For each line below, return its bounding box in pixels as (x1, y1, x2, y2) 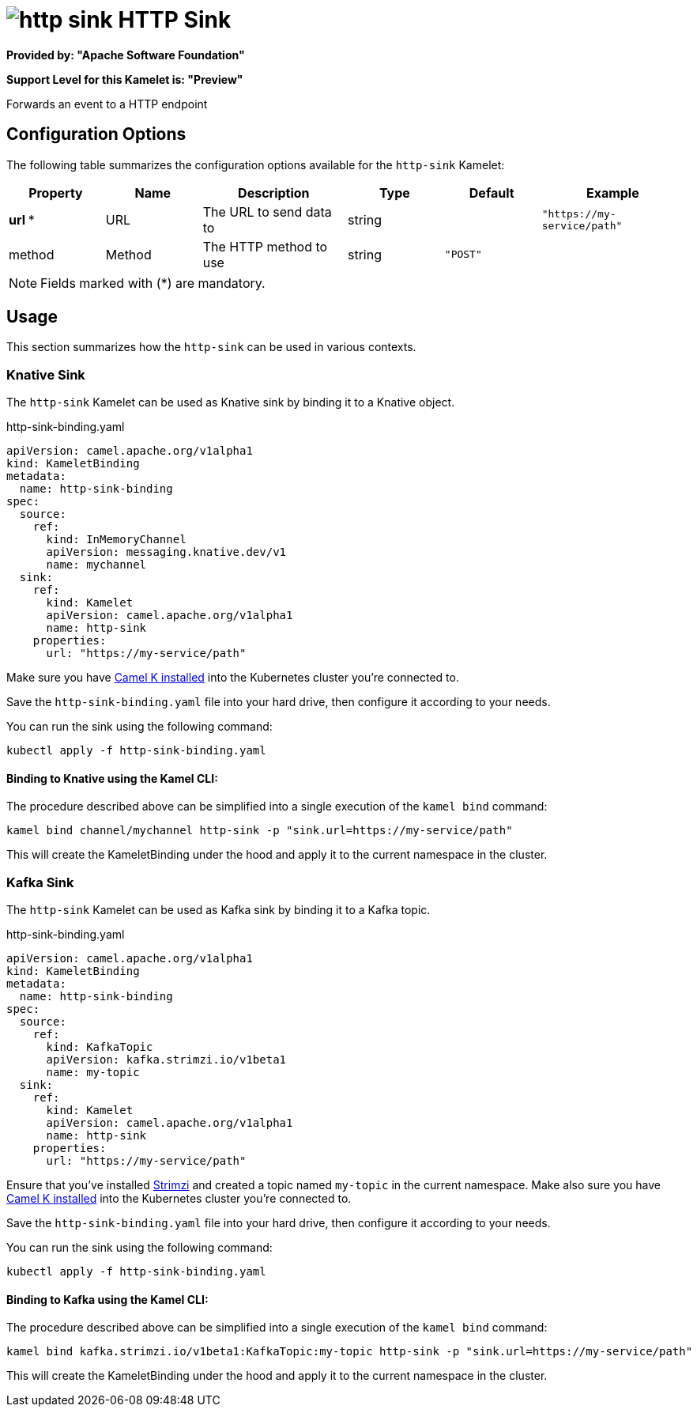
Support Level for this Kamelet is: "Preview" (6, 72, 243, 86)
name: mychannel (46, 558, 147, 572)
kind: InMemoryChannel (46, 533, 186, 546)
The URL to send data (202, 203, 332, 220)
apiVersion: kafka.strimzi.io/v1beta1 (46, 1053, 287, 1067)
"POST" (444, 248, 482, 261)
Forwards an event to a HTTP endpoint (6, 96, 208, 111)
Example (586, 184, 639, 201)
